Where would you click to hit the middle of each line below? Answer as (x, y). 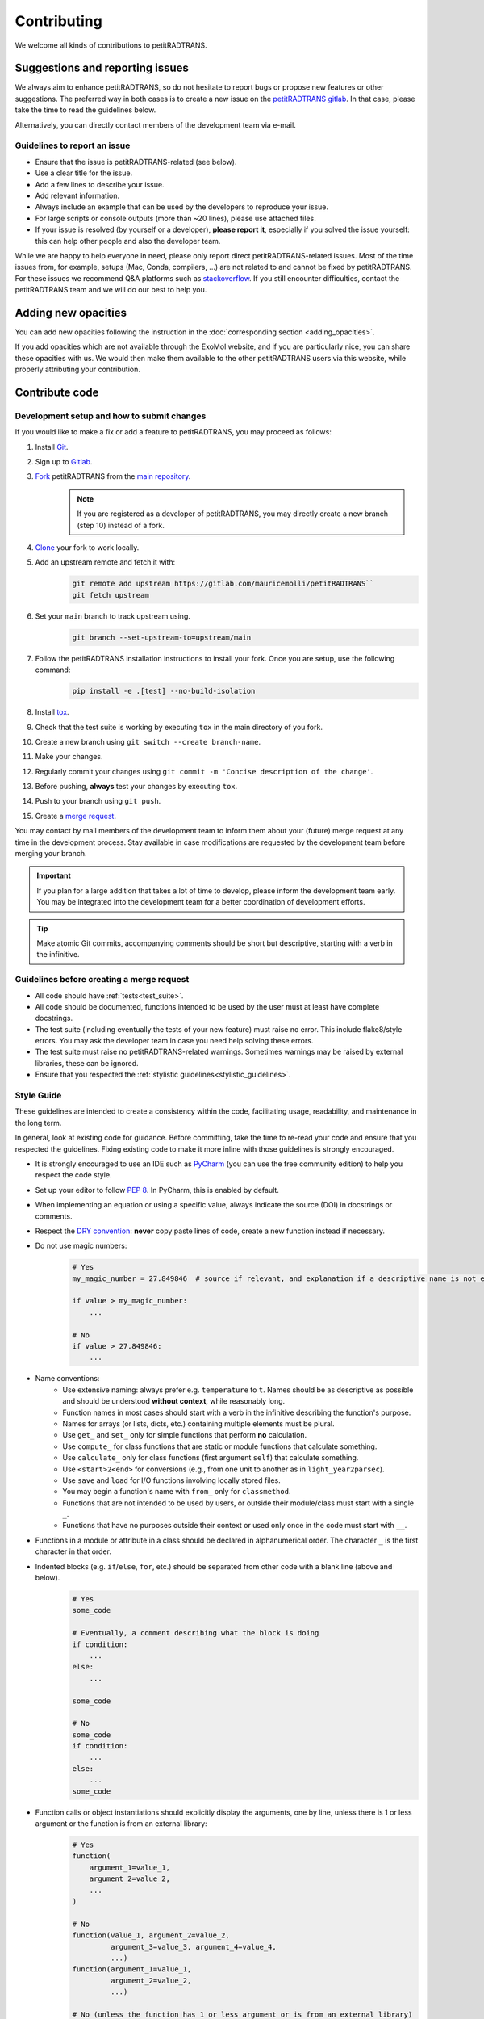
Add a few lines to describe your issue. (100, 184)
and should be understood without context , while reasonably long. (174, 1401)
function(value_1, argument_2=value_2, (151, 1935)
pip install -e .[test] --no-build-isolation (164, 691)
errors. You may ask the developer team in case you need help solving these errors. (174, 1041)
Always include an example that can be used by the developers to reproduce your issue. (182, 207)
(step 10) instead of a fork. (121, 525)
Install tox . (52, 712)
